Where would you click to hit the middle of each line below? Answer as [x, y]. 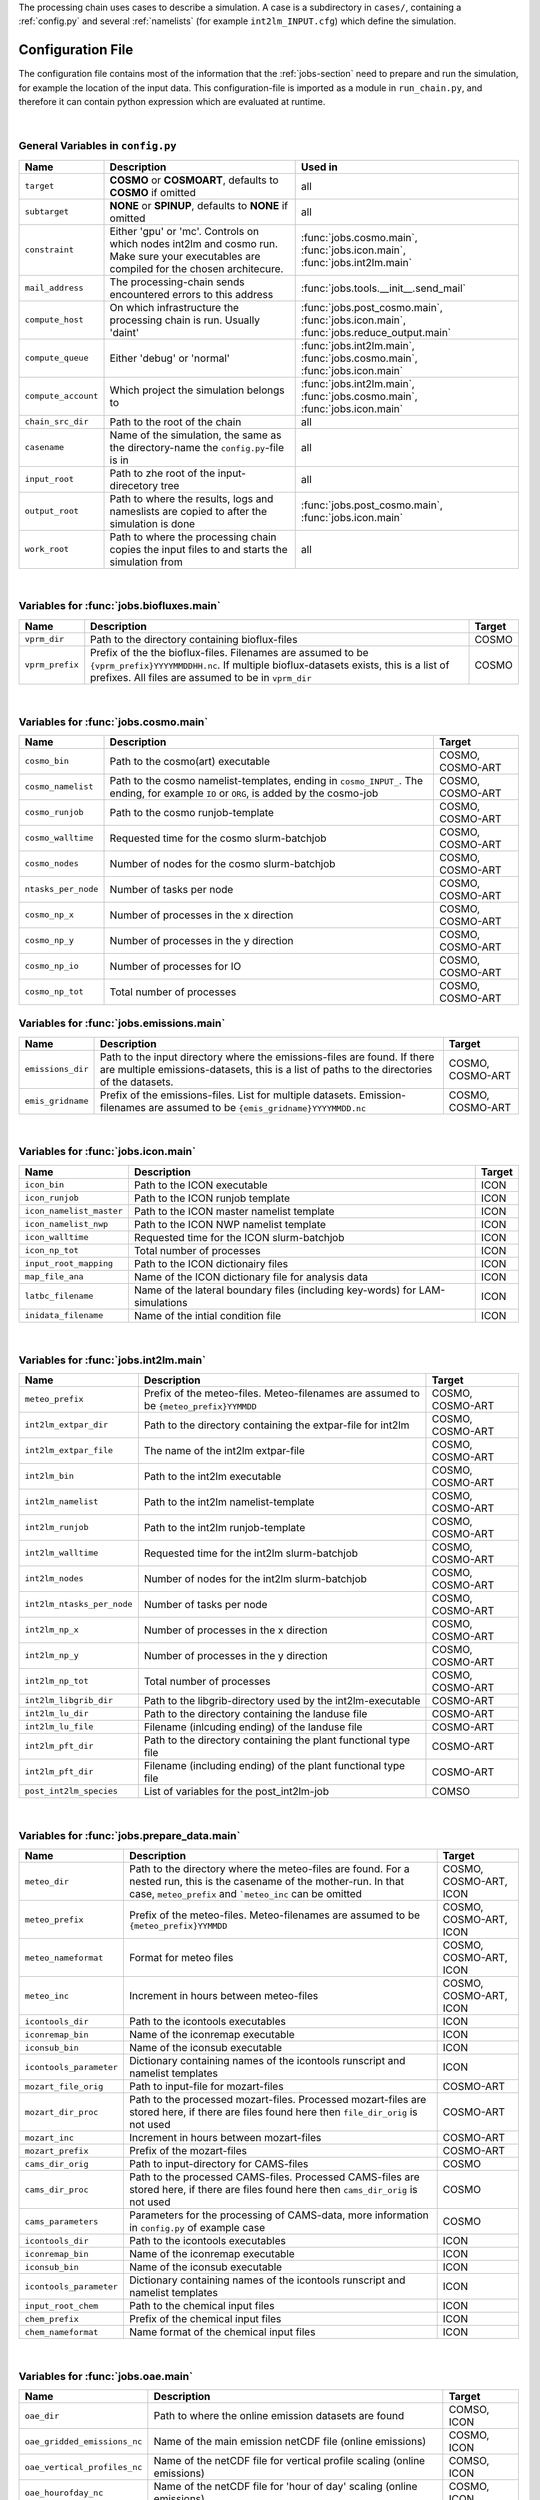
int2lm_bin [49, 1476]
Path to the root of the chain [175, 422]
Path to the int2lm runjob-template [224, 1527]
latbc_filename [59, 1296]
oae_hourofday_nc [64, 2492]
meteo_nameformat [64, 1957]
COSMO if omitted [153, 192]
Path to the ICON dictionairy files [211, 1263]
